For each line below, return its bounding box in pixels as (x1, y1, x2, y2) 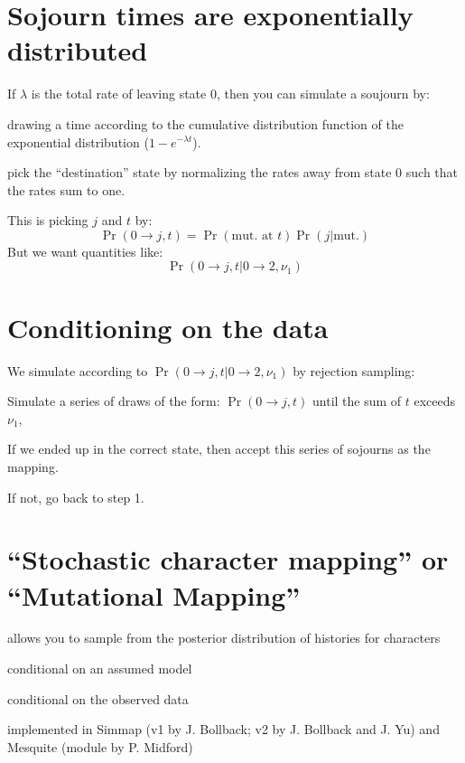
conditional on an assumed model (7, 659, 192, 678)
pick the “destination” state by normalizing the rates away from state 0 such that (7, 163, 459, 182)
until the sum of (312, 391, 402, 410)
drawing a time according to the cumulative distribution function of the (7, 114, 404, 133)
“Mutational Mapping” (7, 576, 301, 613)
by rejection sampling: (293, 361, 415, 380)
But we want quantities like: (7, 241, 163, 260)
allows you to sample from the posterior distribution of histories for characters (7, 628, 441, 647)
